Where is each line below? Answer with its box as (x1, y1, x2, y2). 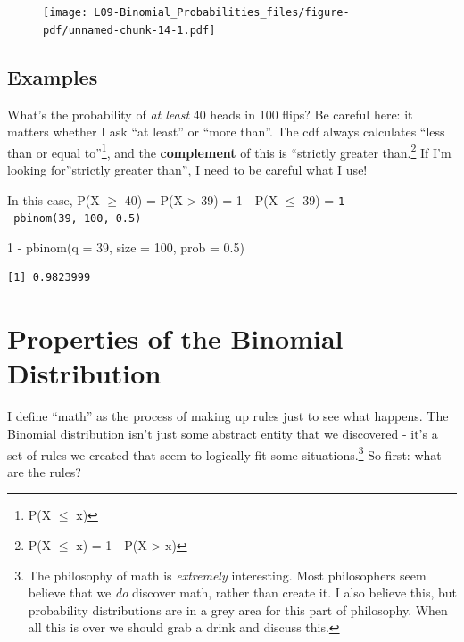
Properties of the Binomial (7, 320, 344, 357)
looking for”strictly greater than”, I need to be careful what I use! (7, 160, 368, 178)
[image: (43, 6, 88, 19)
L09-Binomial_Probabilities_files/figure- (94, 6, 350, 19)
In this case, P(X (7, 190, 100, 209)
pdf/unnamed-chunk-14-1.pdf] (43, 23, 216, 37)
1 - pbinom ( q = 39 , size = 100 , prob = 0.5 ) (7, 237, 244, 256)
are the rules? (7, 462, 81, 481)
